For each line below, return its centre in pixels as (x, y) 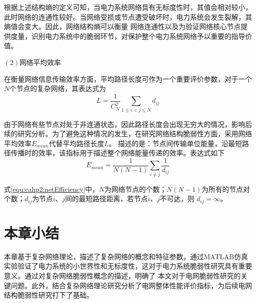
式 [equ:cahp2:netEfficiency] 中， (52, 189)
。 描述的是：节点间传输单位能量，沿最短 (175, 143)
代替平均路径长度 (77, 143)
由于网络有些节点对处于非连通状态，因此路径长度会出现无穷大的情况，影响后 (128, 124)
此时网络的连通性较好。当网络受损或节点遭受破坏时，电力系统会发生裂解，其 (128, 16)
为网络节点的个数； (136, 189)
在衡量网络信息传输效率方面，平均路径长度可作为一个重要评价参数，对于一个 (128, 78)
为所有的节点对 (226, 189)
